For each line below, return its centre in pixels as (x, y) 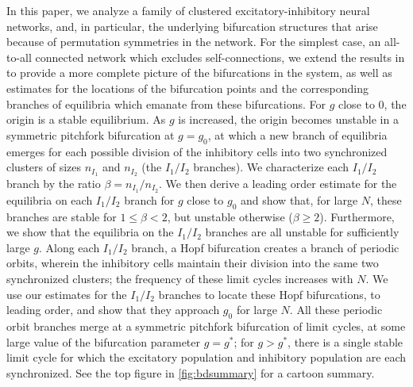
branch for (149, 199)
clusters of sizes (44, 167)
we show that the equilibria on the (90, 232)
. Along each (69, 247)
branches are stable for (62, 216)
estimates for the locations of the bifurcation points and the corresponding (187, 88)
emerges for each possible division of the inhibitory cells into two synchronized (197, 151)
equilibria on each (50, 199)
